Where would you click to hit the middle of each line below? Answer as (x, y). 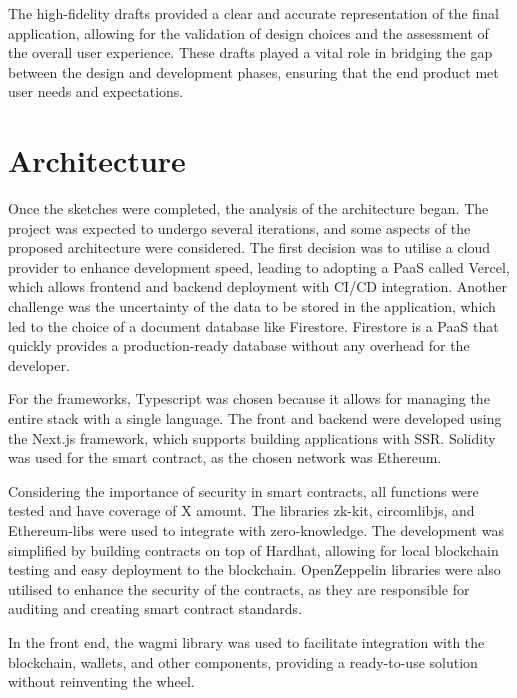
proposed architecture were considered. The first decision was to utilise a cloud (249, 247)
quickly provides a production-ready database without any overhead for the (239, 345)
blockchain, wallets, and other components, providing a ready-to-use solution (243, 661)
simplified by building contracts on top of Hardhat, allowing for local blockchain (253, 549)
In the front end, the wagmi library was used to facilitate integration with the (246, 641)
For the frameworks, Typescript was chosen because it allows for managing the (249, 398)
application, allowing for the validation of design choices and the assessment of (248, 32)
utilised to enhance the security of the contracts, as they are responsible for (239, 588)
